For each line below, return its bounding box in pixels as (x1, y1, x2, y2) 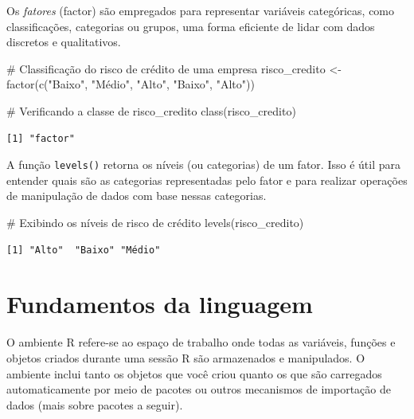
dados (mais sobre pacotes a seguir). (6, 396, 183, 413)
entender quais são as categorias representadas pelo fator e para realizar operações (6, 171, 408, 188)
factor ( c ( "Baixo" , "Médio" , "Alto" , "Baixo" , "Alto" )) (6, 76, 255, 92)
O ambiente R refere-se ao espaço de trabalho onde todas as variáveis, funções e (6, 334, 396, 350)
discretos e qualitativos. (6, 33, 121, 50)
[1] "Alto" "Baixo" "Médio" (6, 244, 161, 256)
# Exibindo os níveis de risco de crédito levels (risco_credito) (6, 214, 304, 230)
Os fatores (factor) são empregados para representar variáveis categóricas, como (6, 2, 395, 18)
